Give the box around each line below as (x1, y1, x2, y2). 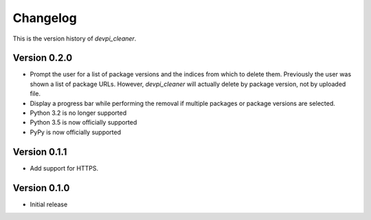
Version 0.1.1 (12, 146, 67, 157)
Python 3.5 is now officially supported (30, 118, 137, 126)
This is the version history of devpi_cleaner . (12, 34, 137, 43)
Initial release (30, 200, 68, 208)
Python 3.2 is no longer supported (30, 109, 127, 117)
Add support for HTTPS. (30, 164, 99, 172)
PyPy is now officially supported (30, 128, 122, 136)
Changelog (12, 10, 77, 25)
